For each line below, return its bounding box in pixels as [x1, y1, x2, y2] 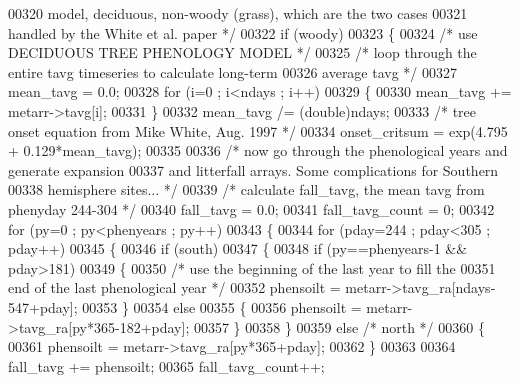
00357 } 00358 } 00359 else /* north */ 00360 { [193, 316, 485, 337]
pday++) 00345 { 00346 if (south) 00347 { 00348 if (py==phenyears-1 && [8, 238, 468, 259]
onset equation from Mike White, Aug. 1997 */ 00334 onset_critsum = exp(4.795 [8, 120, 508, 141]
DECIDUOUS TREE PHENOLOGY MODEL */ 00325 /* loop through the [8, 42, 477, 63]
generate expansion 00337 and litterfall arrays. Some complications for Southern [8, 159, 499, 180]
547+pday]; [8, 296, 78, 317]
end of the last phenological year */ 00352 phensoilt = [8, 277, 341, 298]
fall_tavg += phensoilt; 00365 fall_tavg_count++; [8, 355, 325, 376]
